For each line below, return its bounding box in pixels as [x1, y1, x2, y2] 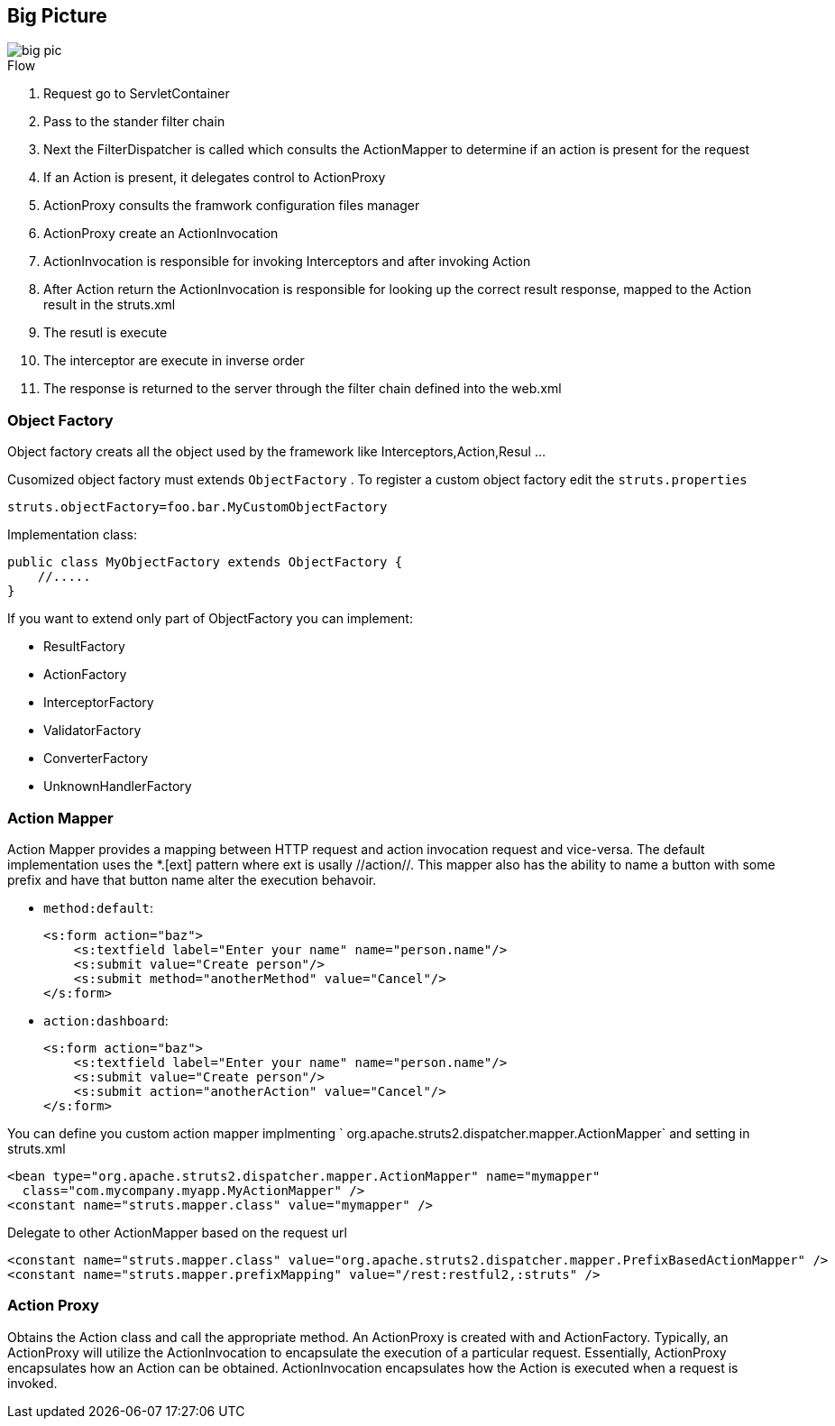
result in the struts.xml [43, 297, 176, 313]
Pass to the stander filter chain [43, 114, 225, 130]
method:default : [43, 899, 154, 915]
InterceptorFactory [43, 695, 154, 711]
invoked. [7, 1375, 58, 1391]
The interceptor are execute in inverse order [43, 353, 305, 369]
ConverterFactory [43, 750, 149, 767]
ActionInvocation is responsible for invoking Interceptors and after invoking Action [43, 253, 531, 270]
